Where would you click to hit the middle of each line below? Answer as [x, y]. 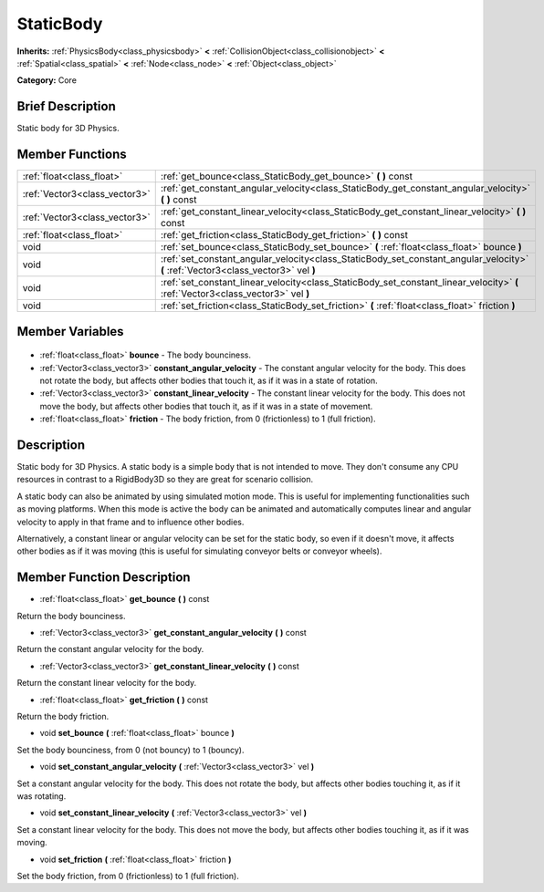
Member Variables [70, 332]
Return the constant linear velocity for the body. [107, 683]
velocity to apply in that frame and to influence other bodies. [131, 522]
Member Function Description [104, 578]
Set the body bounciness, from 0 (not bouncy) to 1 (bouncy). [131, 750]
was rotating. [42, 796]
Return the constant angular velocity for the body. [110, 649]
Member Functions [72, 155]
